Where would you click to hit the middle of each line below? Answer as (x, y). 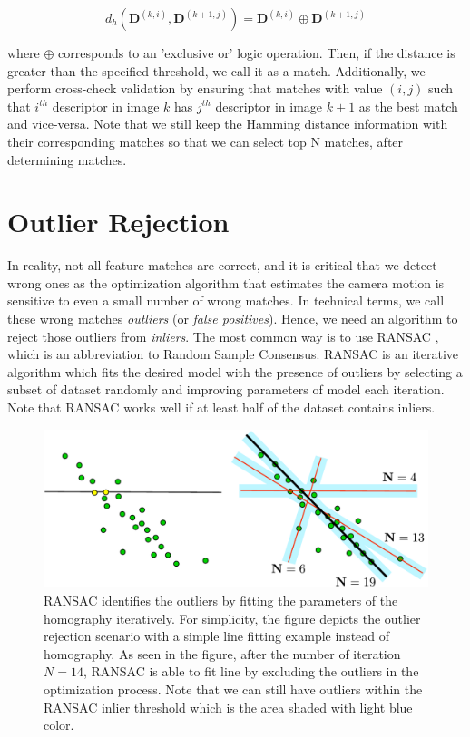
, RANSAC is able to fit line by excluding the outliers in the (251, 671)
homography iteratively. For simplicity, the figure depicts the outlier (232, 618)
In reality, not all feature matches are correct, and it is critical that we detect (222, 265)
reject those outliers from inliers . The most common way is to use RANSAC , (223, 336)
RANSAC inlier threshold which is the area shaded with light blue (228, 707)
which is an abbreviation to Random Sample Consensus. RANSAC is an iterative (233, 354)
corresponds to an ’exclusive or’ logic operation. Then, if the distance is (257, 53)
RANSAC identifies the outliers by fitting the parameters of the (221, 600)
